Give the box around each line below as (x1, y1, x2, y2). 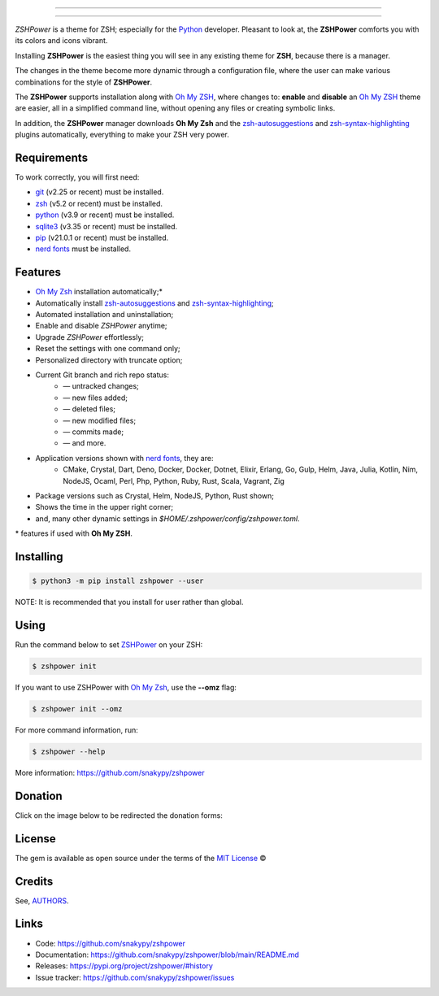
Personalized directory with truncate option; (35, 354, 183, 365)
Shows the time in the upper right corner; (35, 502, 174, 512)
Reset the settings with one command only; (35, 344, 180, 354)
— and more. (63, 438, 106, 448)
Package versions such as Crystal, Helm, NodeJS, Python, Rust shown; (35, 490, 275, 500)
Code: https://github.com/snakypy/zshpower (35, 938, 186, 948)
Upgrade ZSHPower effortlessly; (35, 332, 144, 341)
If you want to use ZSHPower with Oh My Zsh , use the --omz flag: (15, 682, 237, 692)
